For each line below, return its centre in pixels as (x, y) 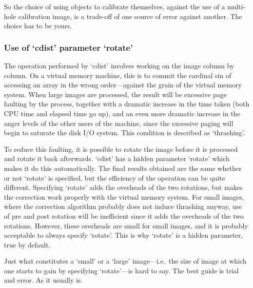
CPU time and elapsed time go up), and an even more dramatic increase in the (122, 113)
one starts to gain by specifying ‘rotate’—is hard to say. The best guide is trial (121, 270)
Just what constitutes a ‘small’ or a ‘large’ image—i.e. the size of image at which (125, 261)
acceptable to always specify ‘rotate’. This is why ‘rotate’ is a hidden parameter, (124, 235)
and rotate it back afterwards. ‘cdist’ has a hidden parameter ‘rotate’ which (117, 158)
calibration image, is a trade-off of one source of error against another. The (130, 16)
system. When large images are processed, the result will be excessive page (115, 94)
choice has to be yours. (38, 26)
